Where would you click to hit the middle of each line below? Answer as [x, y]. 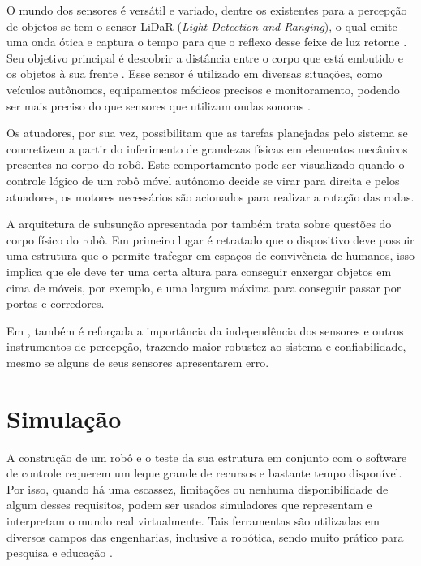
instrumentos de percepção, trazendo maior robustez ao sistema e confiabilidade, [206, 346]
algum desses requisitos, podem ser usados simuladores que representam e [189, 505]
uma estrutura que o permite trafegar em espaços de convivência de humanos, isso [211, 255]
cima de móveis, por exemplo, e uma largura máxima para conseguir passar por [204, 287]
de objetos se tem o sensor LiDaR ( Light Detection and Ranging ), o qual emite [202, 26]
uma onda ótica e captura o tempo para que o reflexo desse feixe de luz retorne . [207, 42]
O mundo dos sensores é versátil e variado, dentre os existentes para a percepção [207, 10]
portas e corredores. [56, 303]
